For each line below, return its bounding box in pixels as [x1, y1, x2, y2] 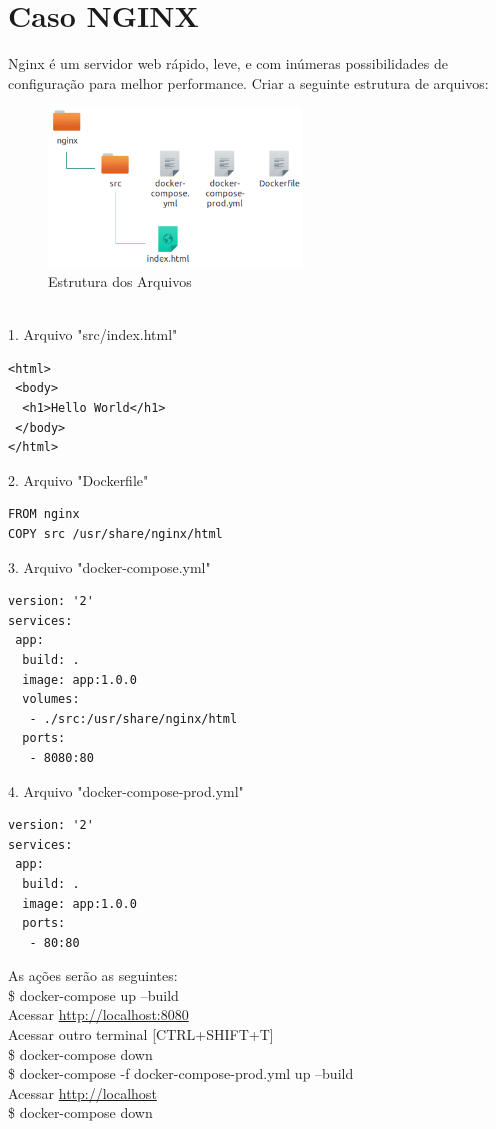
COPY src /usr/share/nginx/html [8, 527, 223, 542]
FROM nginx [8, 507, 80, 522]
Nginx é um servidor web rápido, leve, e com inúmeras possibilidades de [8, 53, 448, 74]
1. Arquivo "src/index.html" [8, 324, 178, 345]
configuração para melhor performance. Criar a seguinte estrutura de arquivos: [8, 72, 489, 93]
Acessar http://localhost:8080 [8, 1004, 189, 1025]
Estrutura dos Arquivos [48, 271, 192, 292]
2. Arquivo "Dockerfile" [8, 469, 149, 490]
